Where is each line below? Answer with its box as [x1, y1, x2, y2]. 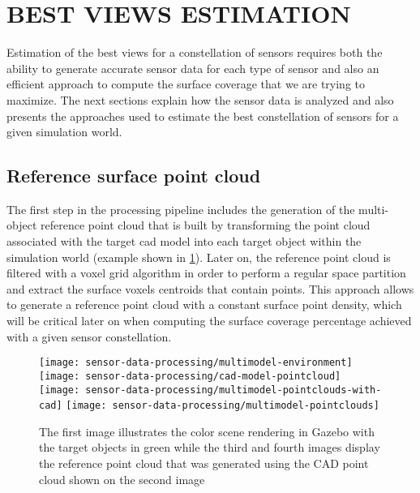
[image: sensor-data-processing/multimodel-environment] [39, 357, 353, 369]
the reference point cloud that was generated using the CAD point [39, 455, 369, 472]
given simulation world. [6, 123, 122, 140]
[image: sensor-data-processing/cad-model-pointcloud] [39, 370, 341, 382]
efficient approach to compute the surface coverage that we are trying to [6, 75, 365, 92]
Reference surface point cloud [6, 163, 261, 188]
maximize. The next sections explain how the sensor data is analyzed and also [6, 91, 394, 108]
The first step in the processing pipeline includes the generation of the [6, 200, 355, 217]
